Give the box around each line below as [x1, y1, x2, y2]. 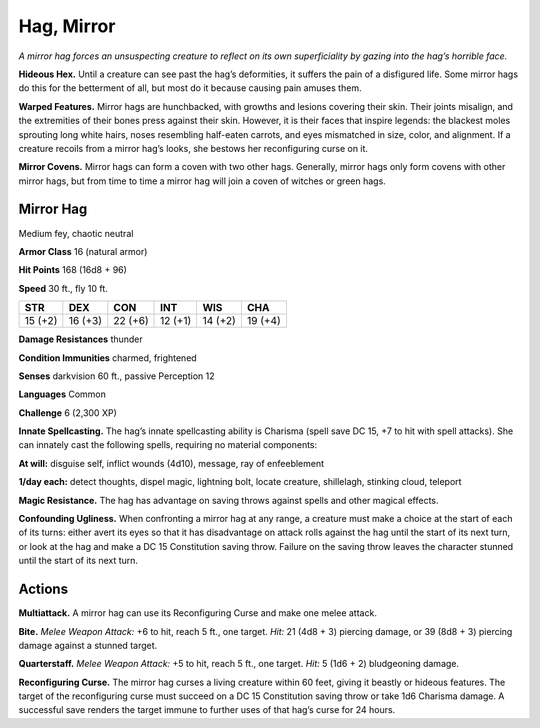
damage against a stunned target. [18, 639, 158, 651]
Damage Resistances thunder [18, 333, 144, 345]
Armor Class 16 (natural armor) [18, 245, 148, 257]
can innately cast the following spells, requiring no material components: [18, 439, 318, 451]
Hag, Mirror [18, 15, 116, 37]
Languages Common [18, 388, 107, 400]
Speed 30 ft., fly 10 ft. [18, 282, 109, 294]
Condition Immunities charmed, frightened [18, 351, 197, 364]
